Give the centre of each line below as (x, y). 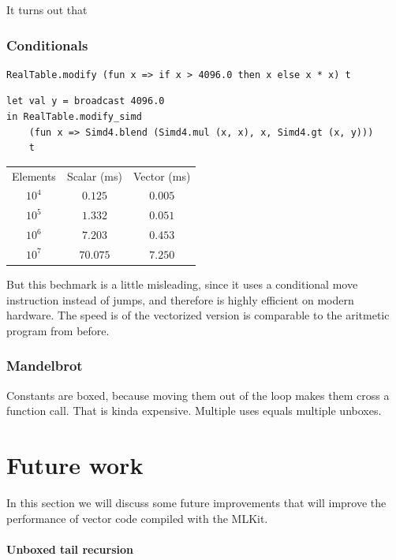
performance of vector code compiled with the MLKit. (137, 518)
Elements (34, 175)
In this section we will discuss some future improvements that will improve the (196, 502)
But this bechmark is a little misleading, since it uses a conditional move (182, 284)
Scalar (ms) (94, 175)
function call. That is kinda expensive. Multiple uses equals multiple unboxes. (194, 411)
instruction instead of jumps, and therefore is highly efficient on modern (180, 299)
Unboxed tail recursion (70, 549)
